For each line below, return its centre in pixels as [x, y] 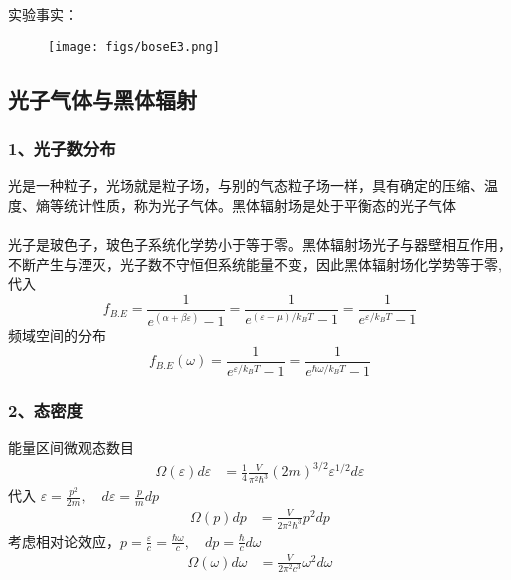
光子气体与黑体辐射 [102, 98]
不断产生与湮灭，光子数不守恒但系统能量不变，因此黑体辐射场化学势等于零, [255, 263]
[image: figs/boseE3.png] [134, 46]
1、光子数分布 [62, 147]
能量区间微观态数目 [71, 447]
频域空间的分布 [57, 335]
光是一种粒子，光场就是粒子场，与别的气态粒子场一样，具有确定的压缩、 [246, 185]
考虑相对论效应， [64, 540]
